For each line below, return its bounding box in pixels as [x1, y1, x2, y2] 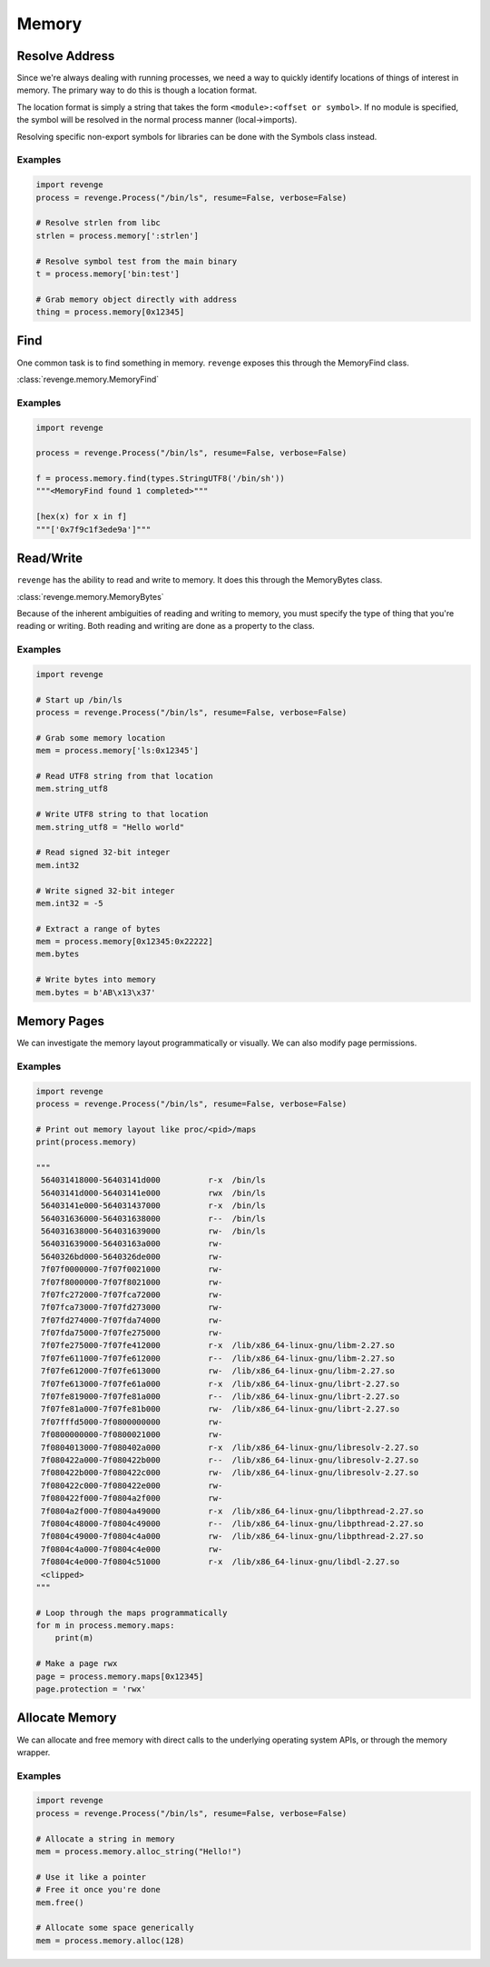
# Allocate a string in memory [35, 1833, 176, 1844]
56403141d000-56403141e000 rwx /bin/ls [41, 1187, 267, 1198]
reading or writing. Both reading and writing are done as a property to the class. [16, 621, 315, 632]
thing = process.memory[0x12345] [35, 307, 185, 317]
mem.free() [35, 1897, 84, 1908]
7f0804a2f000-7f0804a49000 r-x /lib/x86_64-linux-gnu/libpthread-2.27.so [41, 1505, 424, 1516]
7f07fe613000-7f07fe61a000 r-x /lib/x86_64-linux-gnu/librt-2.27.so [41, 1378, 400, 1389]
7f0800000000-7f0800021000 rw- [41, 1430, 223, 1440]
